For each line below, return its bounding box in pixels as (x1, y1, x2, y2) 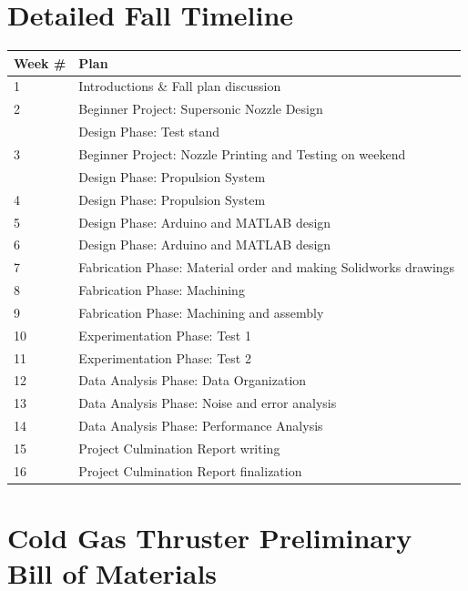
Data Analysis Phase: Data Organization (78, 371, 307, 390)
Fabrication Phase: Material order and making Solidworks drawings (78, 258, 455, 277)
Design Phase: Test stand (78, 122, 220, 141)
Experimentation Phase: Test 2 (78, 348, 251, 367)
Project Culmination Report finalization (78, 461, 302, 480)
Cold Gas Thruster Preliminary (7, 519, 412, 556)
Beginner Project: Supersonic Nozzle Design (78, 99, 323, 118)
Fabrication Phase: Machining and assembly (78, 302, 324, 321)
